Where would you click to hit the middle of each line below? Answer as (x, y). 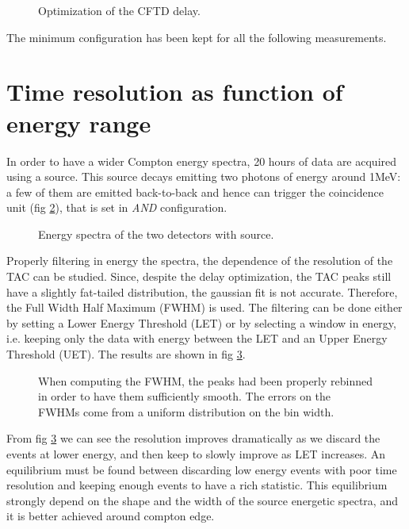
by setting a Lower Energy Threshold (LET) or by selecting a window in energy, (201, 322)
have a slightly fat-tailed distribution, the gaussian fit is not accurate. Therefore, (202, 291)
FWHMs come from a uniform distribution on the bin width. (186, 411)
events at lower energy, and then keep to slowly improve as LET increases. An (196, 454)
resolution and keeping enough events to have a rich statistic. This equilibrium (197, 485)
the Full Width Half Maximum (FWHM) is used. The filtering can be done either (204, 307)
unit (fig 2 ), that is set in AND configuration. (117, 207)
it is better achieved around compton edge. (111, 516)
